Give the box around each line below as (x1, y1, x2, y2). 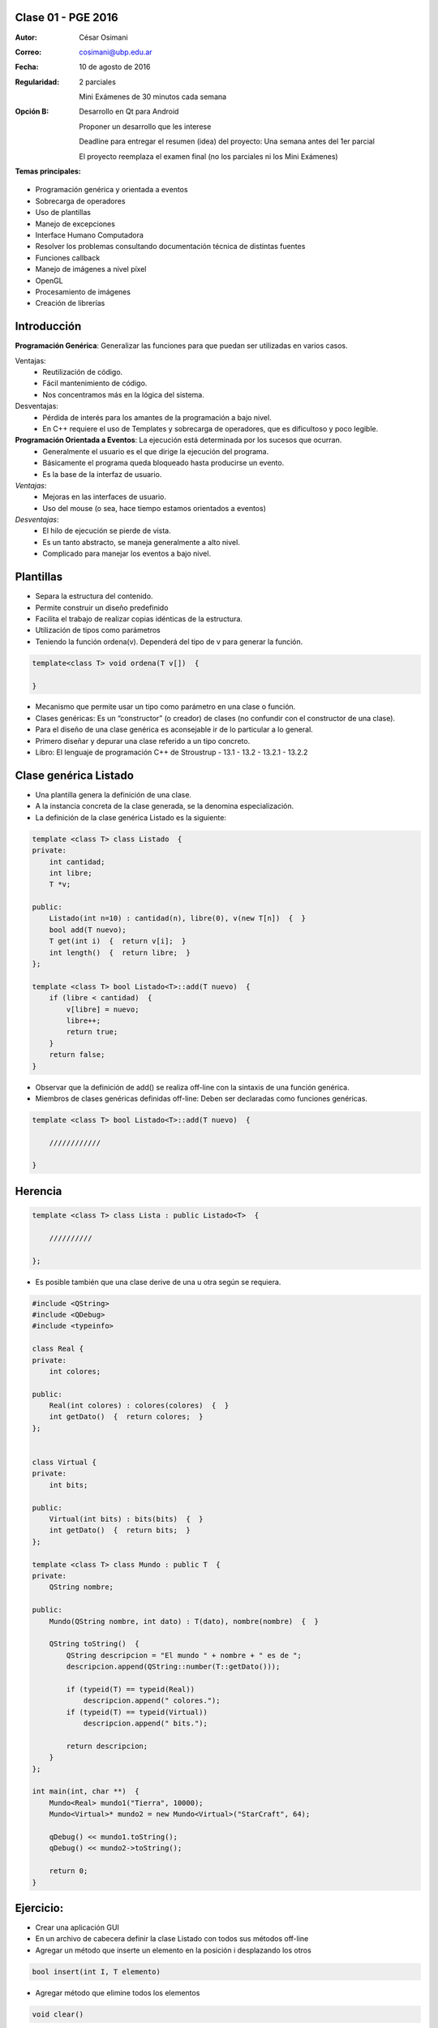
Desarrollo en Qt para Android (79, 106, 179, 117)
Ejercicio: (15, 1901, 64, 1914)
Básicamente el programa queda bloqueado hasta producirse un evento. (42, 458, 285, 468)
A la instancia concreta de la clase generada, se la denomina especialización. (35, 801, 294, 811)
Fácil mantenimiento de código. (42, 378, 148, 389)
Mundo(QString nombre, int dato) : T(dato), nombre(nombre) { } (49, 1617, 320, 1626)
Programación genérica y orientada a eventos (35, 185, 188, 195)
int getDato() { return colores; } (49, 1412, 204, 1421)
